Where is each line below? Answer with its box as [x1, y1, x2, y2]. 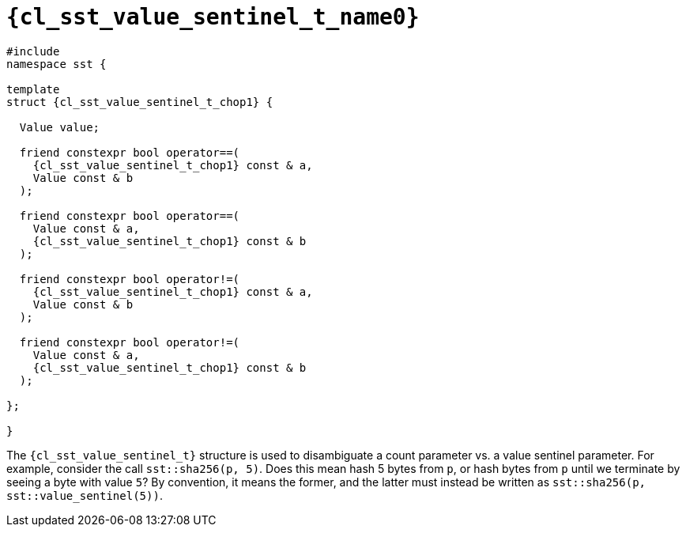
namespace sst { [6, 57, 107, 70]
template [6, 82, 60, 96]
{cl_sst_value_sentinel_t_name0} [6, 4, 420, 30]
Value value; [19, 120, 100, 134]
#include [6, 44, 60, 58]
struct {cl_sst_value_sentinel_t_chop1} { [6, 95, 273, 108]
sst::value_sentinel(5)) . [6, 488, 163, 502]
